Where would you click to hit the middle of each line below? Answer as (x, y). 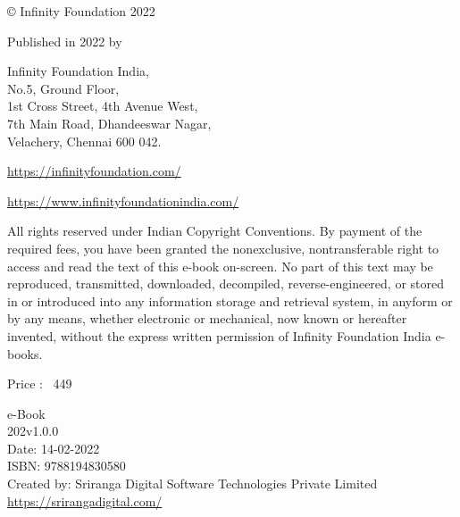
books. (25, 353)
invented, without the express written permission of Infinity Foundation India (219, 335)
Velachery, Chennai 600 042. (84, 141)
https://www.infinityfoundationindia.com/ (123, 200)
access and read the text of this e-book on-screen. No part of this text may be (220, 266)
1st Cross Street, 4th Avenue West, (103, 106)
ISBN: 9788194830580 (67, 466)
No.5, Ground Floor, (63, 88)
